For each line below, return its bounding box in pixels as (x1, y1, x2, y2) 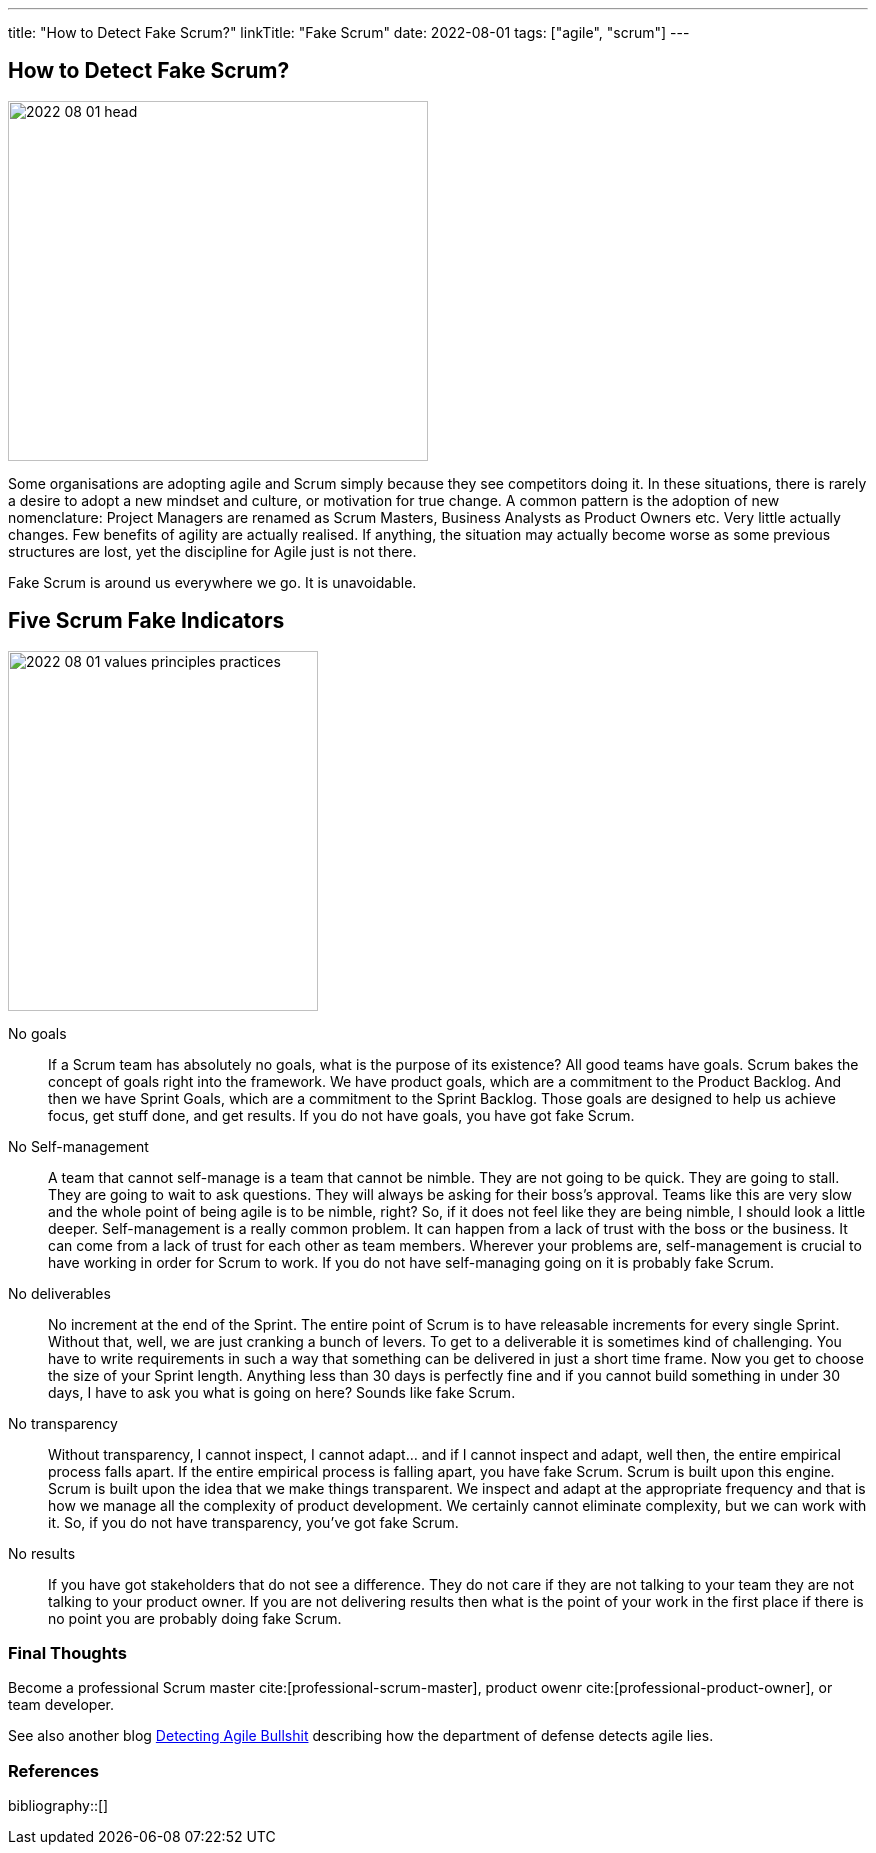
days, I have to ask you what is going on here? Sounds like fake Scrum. (48, 1383, 516, 1401)
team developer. (8, 1696, 114, 1714)
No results (8, 1544, 76, 1562)
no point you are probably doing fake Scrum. (48, 1609, 342, 1627)
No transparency (8, 1414, 118, 1432)
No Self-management (8, 1137, 149, 1155)
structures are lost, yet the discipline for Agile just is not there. (8, 542, 417, 560)
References (8, 1760, 99, 1781)
